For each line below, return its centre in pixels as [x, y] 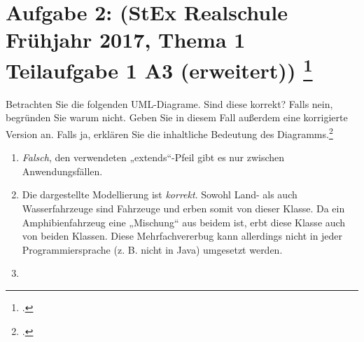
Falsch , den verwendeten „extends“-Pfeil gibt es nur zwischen [153, 157]
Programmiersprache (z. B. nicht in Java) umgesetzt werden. [152, 249]
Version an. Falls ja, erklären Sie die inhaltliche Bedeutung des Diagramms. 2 [169, 133]
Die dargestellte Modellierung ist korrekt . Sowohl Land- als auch [160, 194]
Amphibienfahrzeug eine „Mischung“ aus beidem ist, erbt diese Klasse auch [184, 222]
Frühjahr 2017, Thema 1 [126, 40]
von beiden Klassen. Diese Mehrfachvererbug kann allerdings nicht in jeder [182, 236]
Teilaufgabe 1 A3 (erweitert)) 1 [159, 68]
